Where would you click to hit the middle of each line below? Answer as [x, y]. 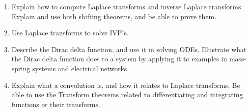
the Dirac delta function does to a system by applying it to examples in [119, 59]
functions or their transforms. [56, 104]
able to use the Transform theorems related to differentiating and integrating [127, 95]
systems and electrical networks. [81, 68]
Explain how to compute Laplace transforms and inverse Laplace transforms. [127, 6]
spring [21, 68]
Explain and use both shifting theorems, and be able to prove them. [114, 16]
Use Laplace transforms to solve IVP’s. [70, 33]
